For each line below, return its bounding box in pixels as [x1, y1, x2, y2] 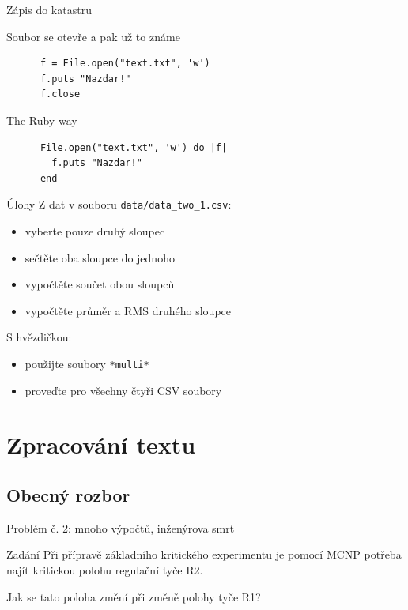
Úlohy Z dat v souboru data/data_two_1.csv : [6, 196, 232, 213]
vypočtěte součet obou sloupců [25, 276, 175, 292]
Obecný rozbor [6, 482, 130, 506]
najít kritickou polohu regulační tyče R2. [6, 561, 203, 578]
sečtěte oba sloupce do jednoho [25, 249, 175, 265]
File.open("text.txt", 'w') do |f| [40, 141, 228, 153]
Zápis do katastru [6, 2, 92, 17]
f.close [40, 88, 81, 100]
